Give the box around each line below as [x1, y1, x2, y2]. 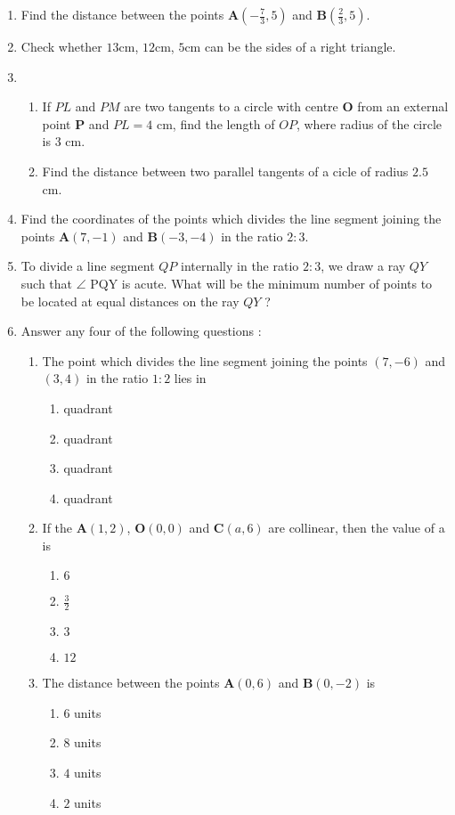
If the [42, 518, 73, 537]
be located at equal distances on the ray [20, 291, 240, 310]
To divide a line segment [20, 257, 155, 275]
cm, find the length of [156, 114, 275, 133]
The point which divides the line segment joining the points [42, 351, 368, 370]
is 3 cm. [42, 132, 85, 151]
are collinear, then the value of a [268, 518, 445, 537]
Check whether [20, 37, 102, 55]
